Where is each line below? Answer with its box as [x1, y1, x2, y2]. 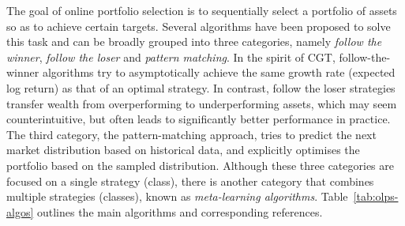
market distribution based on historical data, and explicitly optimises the [6, 141, 360, 158]
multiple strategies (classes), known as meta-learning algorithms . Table [6, 188, 348, 205]
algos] [6, 203, 34, 220]
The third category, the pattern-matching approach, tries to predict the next [6, 126, 377, 142]
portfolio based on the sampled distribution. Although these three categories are [6, 156, 394, 173]
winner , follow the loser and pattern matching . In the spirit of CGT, [6, 48, 336, 65]
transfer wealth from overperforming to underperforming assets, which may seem [6, 95, 397, 111]
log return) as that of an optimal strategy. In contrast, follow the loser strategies [6, 79, 396, 96]
